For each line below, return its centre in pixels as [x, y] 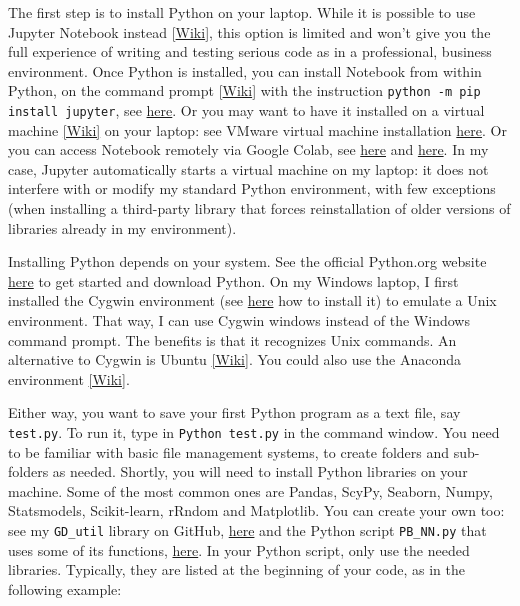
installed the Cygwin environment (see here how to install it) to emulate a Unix [252, 300]
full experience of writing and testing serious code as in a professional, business [250, 51]
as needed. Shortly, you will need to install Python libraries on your [260, 471]
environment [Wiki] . [69, 378]
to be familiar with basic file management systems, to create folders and [229, 451]
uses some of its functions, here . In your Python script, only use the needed [239, 549]
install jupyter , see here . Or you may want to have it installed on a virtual [246, 110]
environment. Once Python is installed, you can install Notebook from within [245, 70]
